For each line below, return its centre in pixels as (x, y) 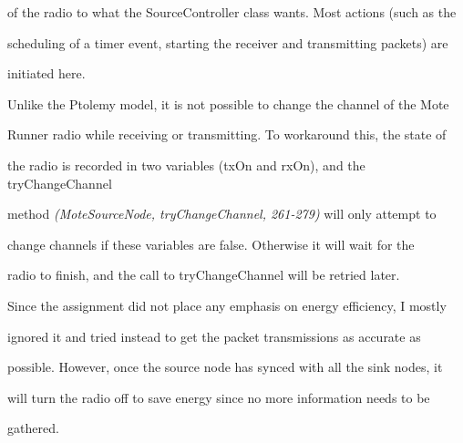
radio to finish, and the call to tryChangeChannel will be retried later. (204, 275)
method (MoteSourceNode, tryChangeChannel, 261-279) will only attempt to (222, 214)
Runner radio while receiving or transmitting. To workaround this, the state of (227, 134)
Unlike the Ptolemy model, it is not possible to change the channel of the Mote (228, 103)
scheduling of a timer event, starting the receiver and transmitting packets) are (228, 42)
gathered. (33, 428)
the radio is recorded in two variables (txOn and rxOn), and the (186, 165)
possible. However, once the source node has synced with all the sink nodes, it (225, 367)
